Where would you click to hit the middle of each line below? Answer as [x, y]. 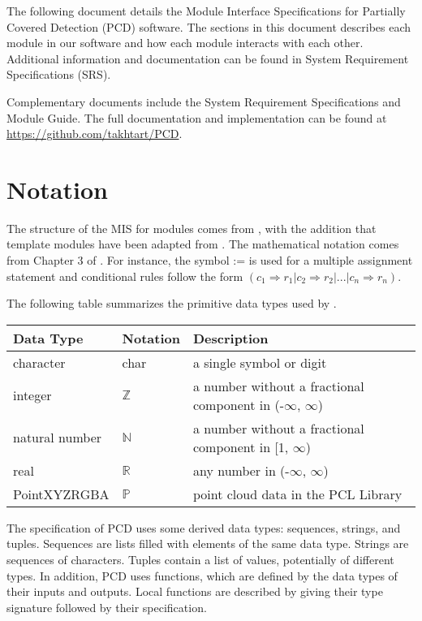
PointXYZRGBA [61, 494]
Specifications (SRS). [59, 74]
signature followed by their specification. [107, 607]
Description [230, 338]
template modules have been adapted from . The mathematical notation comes [203, 244]
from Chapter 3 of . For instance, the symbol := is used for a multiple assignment [210, 260]
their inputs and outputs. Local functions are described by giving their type [195, 591]
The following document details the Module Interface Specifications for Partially [206, 11]
